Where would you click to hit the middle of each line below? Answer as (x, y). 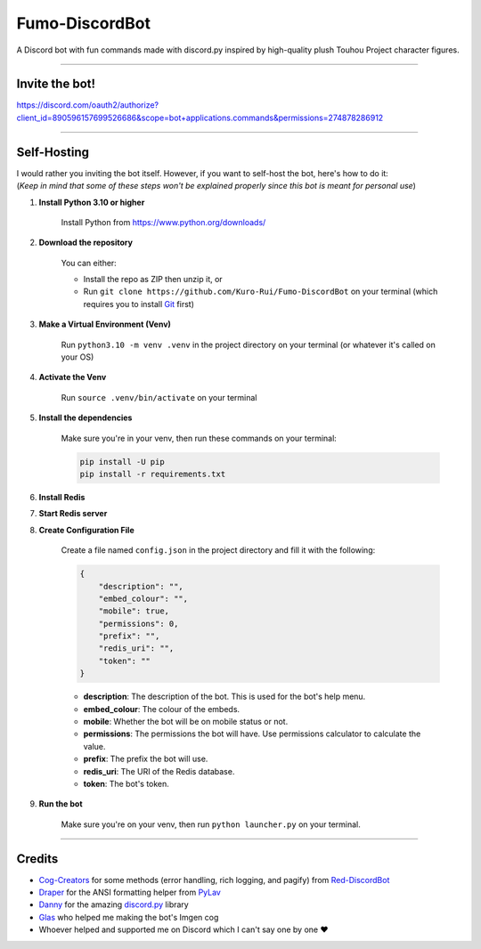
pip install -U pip (122, 462)
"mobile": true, (134, 611)
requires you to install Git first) (139, 304)
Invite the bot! (56, 84)
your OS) (77, 357)
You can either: (89, 263)
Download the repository (86, 243)
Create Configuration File (86, 530)
